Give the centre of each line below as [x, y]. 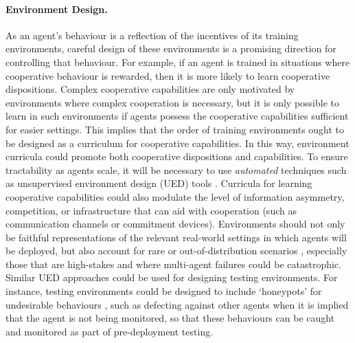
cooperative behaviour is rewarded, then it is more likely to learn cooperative [168, 75]
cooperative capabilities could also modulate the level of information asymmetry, [175, 196]
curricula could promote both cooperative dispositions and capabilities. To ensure [177, 156]
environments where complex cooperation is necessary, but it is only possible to [173, 102]
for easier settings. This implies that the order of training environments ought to [175, 129]
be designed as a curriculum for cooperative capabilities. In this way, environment [177, 143]
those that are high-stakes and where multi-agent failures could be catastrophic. [173, 264]
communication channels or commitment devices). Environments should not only [175, 224]
